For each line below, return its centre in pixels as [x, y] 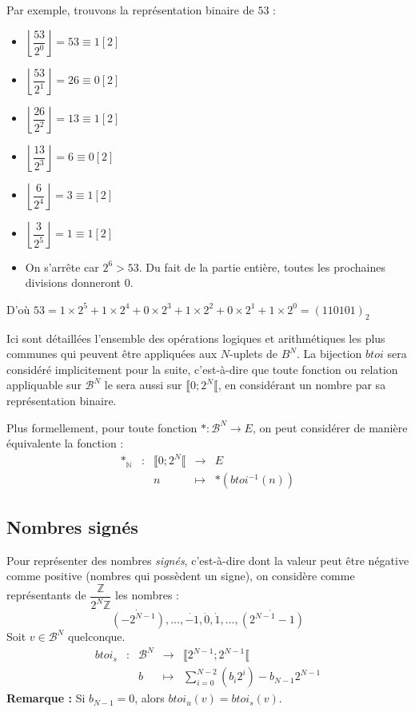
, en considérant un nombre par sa [302, 385]
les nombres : [148, 595]
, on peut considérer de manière [330, 427]
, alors [150, 698]
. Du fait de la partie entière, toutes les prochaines [262, 267]
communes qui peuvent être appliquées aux [112, 354]
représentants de [46, 595]
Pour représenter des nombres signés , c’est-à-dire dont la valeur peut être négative [208, 560]
